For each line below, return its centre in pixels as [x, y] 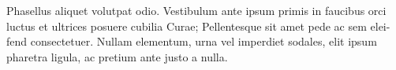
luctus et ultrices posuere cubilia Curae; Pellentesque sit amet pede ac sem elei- [198, 26]
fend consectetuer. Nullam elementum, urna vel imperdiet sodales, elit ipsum [192, 41]
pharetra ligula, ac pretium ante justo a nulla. [117, 56]
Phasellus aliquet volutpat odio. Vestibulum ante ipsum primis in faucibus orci [196, 10]
